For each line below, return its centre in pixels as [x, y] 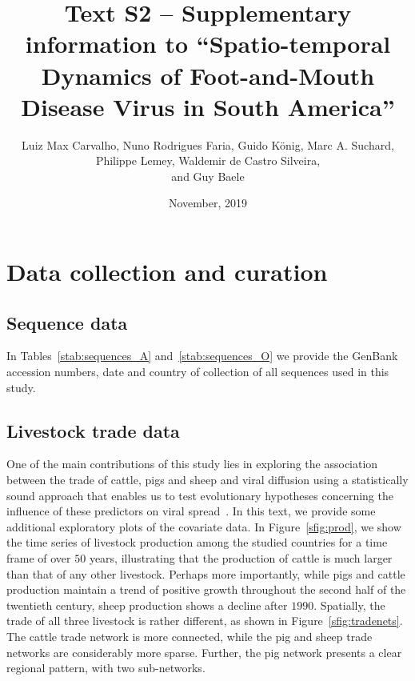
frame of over [39, 558]
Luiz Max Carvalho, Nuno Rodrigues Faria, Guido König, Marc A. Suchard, [208, 144]
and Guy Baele [208, 176]
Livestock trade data [93, 430]
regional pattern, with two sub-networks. [106, 668]
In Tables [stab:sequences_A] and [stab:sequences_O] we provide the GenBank [202, 356]
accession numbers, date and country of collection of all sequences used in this [198, 372]
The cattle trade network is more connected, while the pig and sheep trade [190, 636]
